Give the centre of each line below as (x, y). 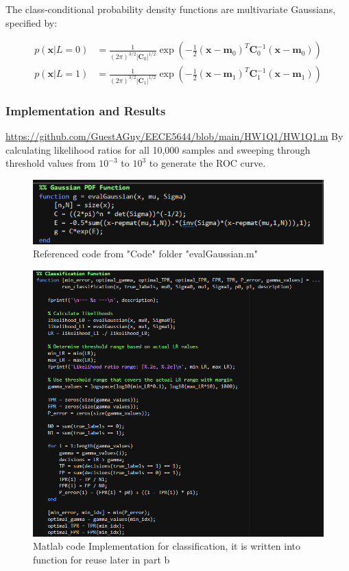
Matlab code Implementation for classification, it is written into (167, 546)
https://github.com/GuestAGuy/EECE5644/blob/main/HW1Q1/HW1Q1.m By (174, 136)
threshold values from (51, 163)
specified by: (32, 22)
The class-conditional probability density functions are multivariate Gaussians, (171, 9)
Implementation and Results (86, 110)
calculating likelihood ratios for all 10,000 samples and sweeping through (158, 149)
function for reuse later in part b (101, 559)
